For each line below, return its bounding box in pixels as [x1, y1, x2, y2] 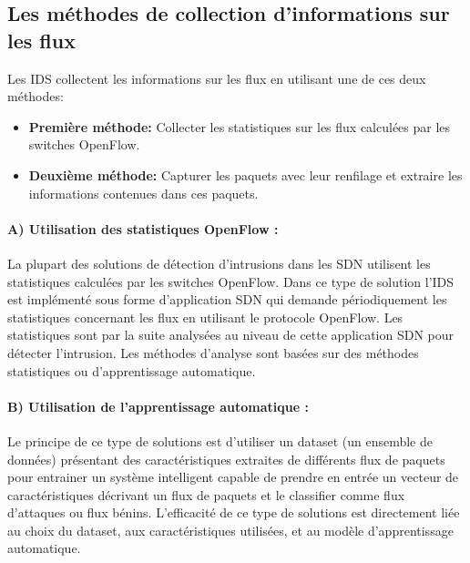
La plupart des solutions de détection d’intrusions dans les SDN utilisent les [7, 253, 431, 272]
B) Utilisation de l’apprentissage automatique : [7, 396, 309, 415]
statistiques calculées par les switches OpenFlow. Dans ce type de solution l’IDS [7, 271, 455, 291]
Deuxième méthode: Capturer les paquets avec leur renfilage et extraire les [28, 165, 463, 184]
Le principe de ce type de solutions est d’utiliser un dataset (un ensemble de [7, 431, 433, 450]
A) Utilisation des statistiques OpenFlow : [7, 219, 279, 238]
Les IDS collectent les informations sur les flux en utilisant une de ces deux [7, 68, 426, 87]
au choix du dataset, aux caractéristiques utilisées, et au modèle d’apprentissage [7, 520, 454, 539]
